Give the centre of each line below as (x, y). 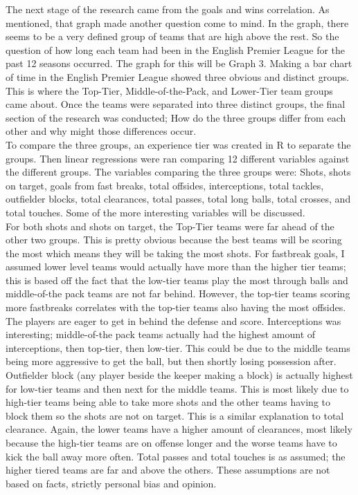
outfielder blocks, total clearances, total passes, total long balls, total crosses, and (178, 199)
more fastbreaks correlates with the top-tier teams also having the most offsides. (176, 307)
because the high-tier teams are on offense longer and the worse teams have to (171, 442)
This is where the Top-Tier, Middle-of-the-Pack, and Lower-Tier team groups (169, 90)
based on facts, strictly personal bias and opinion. (111, 483)
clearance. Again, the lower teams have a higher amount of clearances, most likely (179, 429)
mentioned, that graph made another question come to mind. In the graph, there (177, 22)
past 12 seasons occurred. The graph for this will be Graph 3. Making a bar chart (179, 63)
